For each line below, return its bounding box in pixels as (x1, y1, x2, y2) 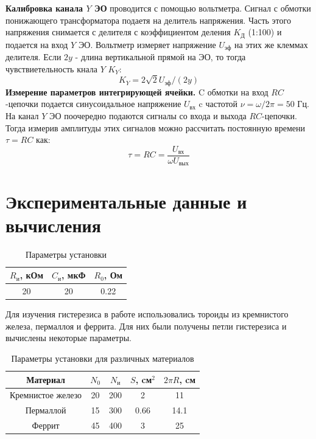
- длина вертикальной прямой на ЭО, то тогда (75, 50, 246, 63)
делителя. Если (5, 50, 61, 63)
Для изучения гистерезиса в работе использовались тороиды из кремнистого (5, 308, 289, 320)
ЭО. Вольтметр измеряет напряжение (78, 38, 216, 50)
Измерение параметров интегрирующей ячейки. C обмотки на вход (5, 85, 269, 98)
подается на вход (5, 38, 68, 50)
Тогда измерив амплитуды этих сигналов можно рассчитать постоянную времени (5, 121, 305, 134)
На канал (5, 109, 39, 122)
